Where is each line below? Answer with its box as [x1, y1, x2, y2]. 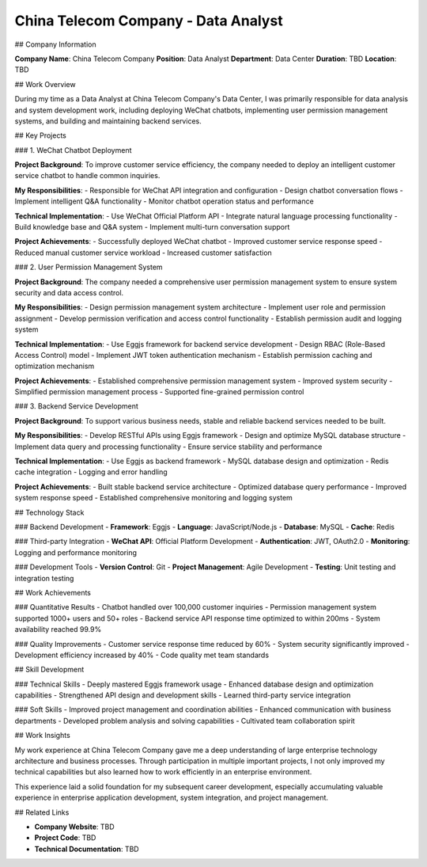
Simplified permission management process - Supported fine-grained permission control [14, 387, 304, 397]
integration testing [14, 573, 74, 583]
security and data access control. [14, 287, 124, 297]
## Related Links [14, 808, 70, 817]
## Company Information [14, 40, 96, 49]
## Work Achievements [14, 588, 91, 597]
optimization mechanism [14, 361, 95, 371]
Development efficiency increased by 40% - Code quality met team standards [14, 650, 269, 660]
